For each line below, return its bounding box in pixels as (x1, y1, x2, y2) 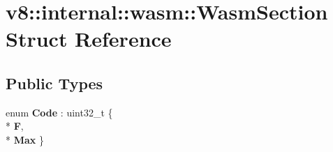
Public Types (6, 72, 103, 93)
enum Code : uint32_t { (6, 105, 113, 119)
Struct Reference (6, 24, 172, 53)
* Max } (6, 132, 44, 146)
